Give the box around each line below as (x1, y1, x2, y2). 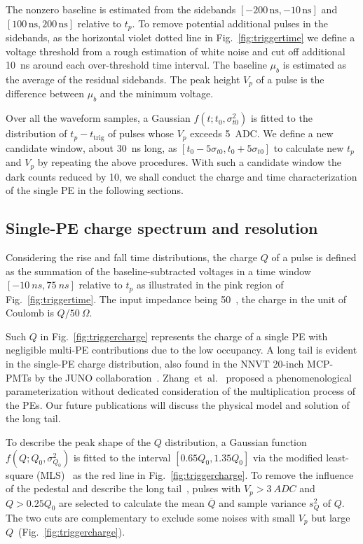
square (6, 467, 34, 482)
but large (311, 510, 350, 524)
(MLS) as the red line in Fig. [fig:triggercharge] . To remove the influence (36, 467, 354, 482)
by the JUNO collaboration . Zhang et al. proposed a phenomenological (34, 370, 352, 384)
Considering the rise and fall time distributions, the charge (6, 250, 258, 265)
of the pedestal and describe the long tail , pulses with (6, 481, 241, 496)
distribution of (6, 126, 67, 141)
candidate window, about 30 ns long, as (6, 140, 177, 155)
